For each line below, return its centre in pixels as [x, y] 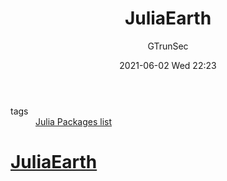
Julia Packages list [74, 121]
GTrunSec [168, 46]
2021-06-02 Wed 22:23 [168, 65]
